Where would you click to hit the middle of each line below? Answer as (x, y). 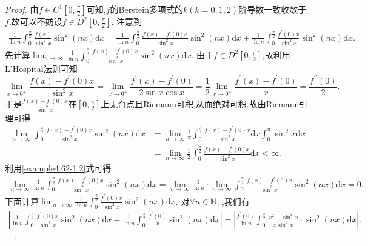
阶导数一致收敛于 (273, 9)
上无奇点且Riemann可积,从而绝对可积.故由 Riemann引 (204, 103)
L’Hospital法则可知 (41, 68)
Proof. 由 (22, 9)
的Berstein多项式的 (146, 9)
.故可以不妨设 (35, 21)
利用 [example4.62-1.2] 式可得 (58, 168)
